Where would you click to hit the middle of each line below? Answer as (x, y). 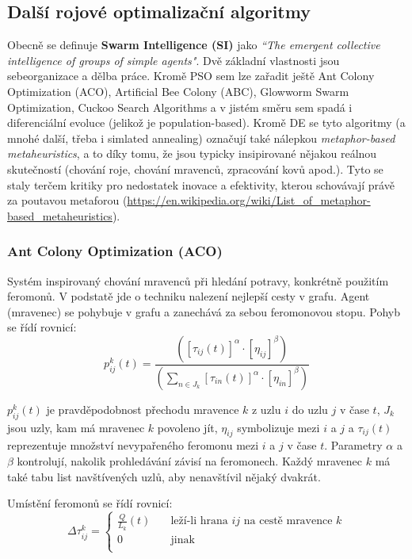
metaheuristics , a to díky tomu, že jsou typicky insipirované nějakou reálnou (192, 153)
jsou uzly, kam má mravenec (76, 427)
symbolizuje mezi (278, 427)
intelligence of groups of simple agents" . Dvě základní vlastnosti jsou (174, 60)
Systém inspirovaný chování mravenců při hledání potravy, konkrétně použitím (198, 280)
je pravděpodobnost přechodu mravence (143, 409)
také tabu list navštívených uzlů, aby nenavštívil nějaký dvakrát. (164, 476)
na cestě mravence (288, 521)
